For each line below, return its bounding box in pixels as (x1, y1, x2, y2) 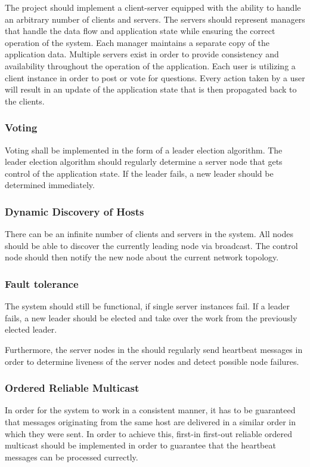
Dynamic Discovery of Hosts (5, 204, 144, 219)
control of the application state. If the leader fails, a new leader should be (5, 167, 274, 179)
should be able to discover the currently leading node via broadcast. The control (5, 239, 298, 251)
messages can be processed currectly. (5, 450, 138, 463)
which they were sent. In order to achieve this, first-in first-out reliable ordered (5, 427, 293, 440)
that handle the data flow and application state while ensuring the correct (5, 24, 275, 37)
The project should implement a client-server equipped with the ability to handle (5, 1, 301, 13)
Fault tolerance (5, 276, 79, 291)
